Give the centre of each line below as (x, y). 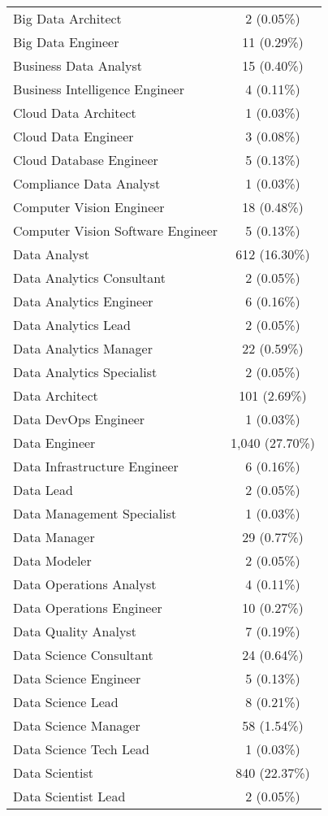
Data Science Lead (66, 702)
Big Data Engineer (66, 42)
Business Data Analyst (78, 65)
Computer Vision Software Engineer (116, 230)
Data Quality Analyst (75, 631)
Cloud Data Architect (75, 113)
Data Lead (43, 490)
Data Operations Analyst (85, 584)
